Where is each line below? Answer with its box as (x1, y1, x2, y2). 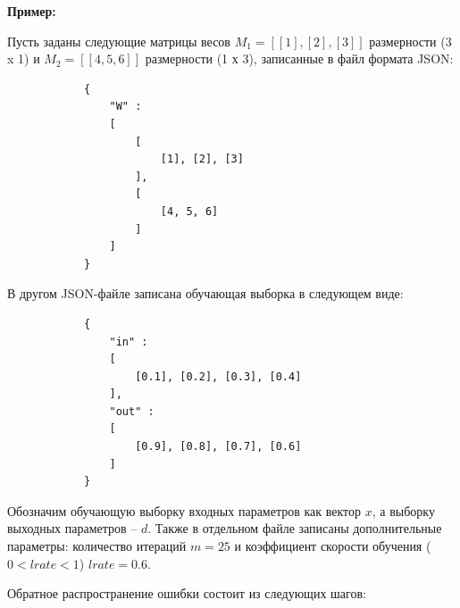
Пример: (7, 2, 56, 20)
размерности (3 (369, 31, 452, 50)
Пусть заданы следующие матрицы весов (7, 31, 230, 50)
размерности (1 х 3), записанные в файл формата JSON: (145, 49, 454, 68)
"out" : (109, 404, 155, 418)
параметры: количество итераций (7, 537, 187, 555)
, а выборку (372, 501, 435, 520)
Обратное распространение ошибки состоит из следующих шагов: (7, 584, 366, 603)
